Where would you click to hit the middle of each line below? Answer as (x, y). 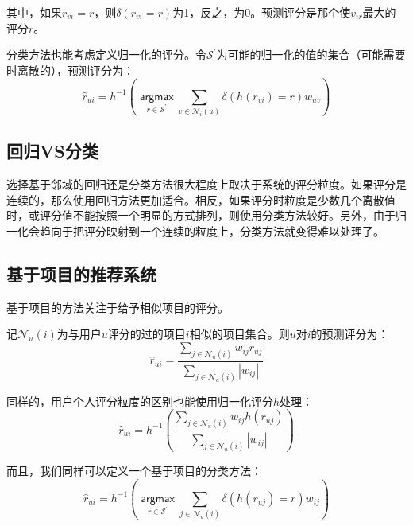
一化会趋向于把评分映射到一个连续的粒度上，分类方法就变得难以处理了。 (195, 231)
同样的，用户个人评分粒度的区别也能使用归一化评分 (140, 401)
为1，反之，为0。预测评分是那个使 (262, 12)
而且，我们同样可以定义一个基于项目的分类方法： (134, 470)
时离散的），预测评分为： (70, 70)
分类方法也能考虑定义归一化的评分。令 (106, 55)
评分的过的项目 (147, 334)
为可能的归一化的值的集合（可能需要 (311, 55)
